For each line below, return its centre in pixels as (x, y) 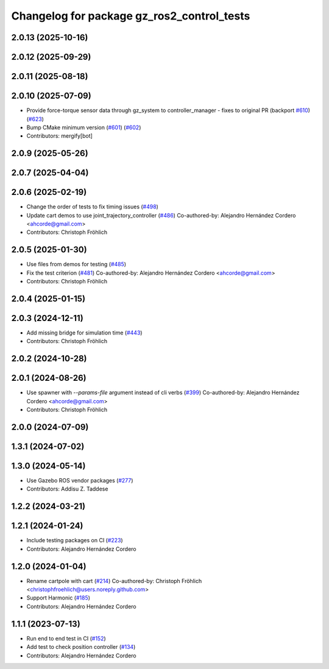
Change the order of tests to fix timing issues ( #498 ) (92, 207)
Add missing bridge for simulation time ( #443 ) (84, 333)
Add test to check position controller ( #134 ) (81, 647)
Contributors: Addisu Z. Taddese (67, 489)
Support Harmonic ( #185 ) (58, 598)
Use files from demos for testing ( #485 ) (76, 264)
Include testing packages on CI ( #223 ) (75, 540)
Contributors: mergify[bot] (59, 136)
